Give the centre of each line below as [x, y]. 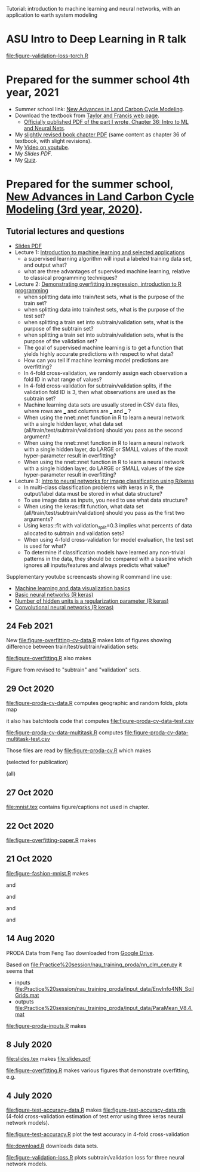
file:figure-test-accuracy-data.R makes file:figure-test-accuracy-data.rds [96, 1110]
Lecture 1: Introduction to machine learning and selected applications [100, 252]
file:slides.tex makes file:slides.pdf [49, 1059]
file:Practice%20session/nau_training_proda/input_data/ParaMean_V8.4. [104, 1008]
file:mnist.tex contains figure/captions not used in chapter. [78, 807]
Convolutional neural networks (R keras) [64, 607]
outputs [24, 1002]
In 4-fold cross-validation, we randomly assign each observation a [105, 373]
